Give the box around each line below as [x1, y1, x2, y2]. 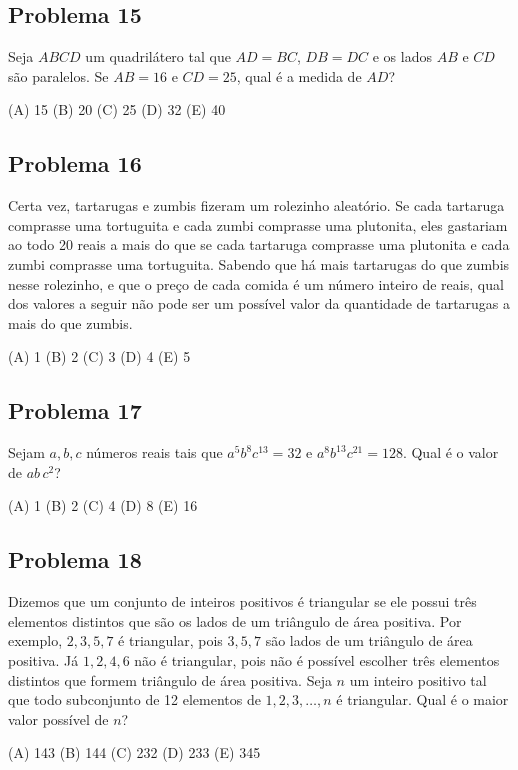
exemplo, [8, 630, 63, 651]
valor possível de [8, 708, 109, 729]
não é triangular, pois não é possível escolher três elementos [134, 649, 500, 670]
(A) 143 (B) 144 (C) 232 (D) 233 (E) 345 [8, 742, 261, 763]
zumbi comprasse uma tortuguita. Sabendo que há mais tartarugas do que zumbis [8, 253, 510, 274]
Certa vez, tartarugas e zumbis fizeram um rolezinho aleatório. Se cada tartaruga [8, 195, 505, 216]
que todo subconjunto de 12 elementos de [8, 689, 261, 710]
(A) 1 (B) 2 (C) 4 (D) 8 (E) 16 [8, 495, 198, 516]
